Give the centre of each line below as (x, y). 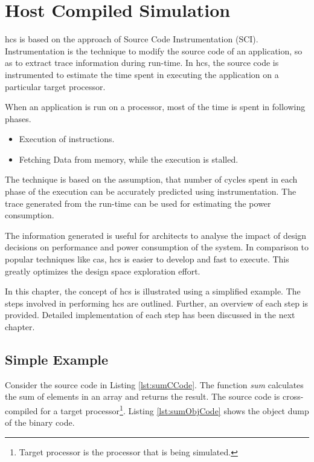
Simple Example (57, 359)
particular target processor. (55, 86)
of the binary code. (40, 422)
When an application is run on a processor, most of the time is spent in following (155, 107)
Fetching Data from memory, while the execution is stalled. (129, 159)
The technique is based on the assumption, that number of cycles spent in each (151, 179)
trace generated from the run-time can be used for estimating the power (138, 203)
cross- (293, 396)
